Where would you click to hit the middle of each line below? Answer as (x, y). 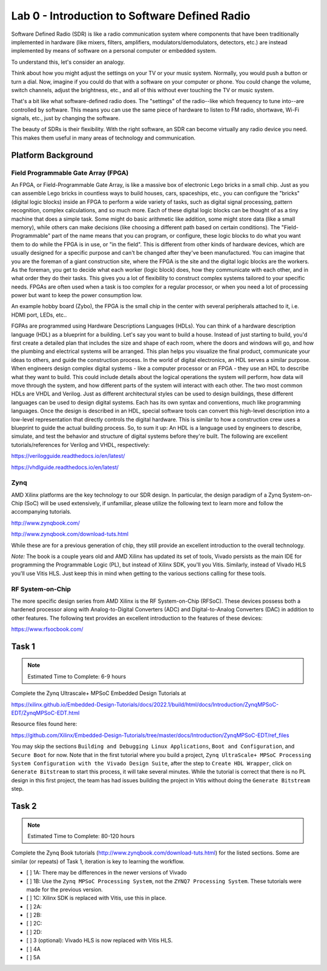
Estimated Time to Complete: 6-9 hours (77, 676)
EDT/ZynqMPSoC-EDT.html (45, 713)
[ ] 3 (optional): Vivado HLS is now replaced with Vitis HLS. (99, 941)
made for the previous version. (64, 889)
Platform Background (52, 155)
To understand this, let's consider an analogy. (68, 62)
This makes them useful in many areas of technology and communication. (104, 138)
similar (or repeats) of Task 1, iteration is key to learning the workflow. (98, 861)
